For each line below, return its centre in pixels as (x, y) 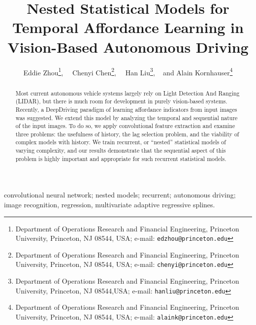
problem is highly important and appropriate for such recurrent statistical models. (121, 158)
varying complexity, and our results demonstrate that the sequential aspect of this (121, 150)
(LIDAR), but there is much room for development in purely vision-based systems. (121, 101)
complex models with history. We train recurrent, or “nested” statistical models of (121, 142)
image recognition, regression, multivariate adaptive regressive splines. (110, 205)
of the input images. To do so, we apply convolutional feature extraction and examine (125, 126)
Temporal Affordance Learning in (128, 27)
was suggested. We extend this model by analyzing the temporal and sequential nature (127, 117)
